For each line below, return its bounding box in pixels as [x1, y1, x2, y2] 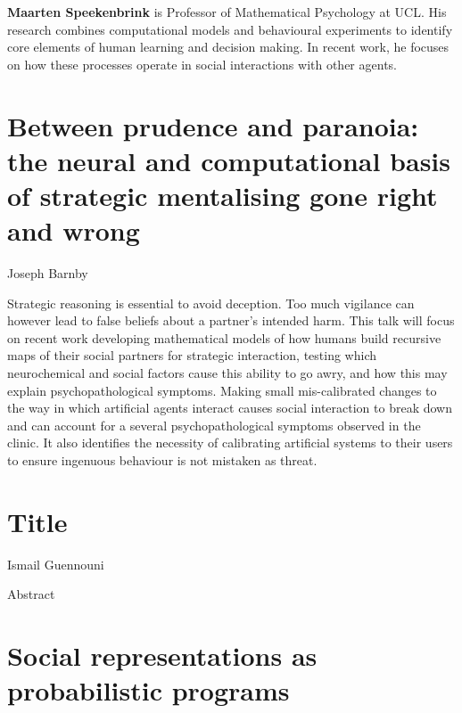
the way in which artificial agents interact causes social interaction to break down [7, 398, 452, 417]
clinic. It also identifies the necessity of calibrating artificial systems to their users [7, 433, 453, 452]
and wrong [7, 212, 140, 249]
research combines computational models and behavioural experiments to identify [7, 20, 453, 38]
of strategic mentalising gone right [7, 176, 438, 213]
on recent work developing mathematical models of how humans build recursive [7, 328, 441, 347]
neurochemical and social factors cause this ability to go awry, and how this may [7, 364, 448, 382]
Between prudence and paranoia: [7, 107, 419, 143]
